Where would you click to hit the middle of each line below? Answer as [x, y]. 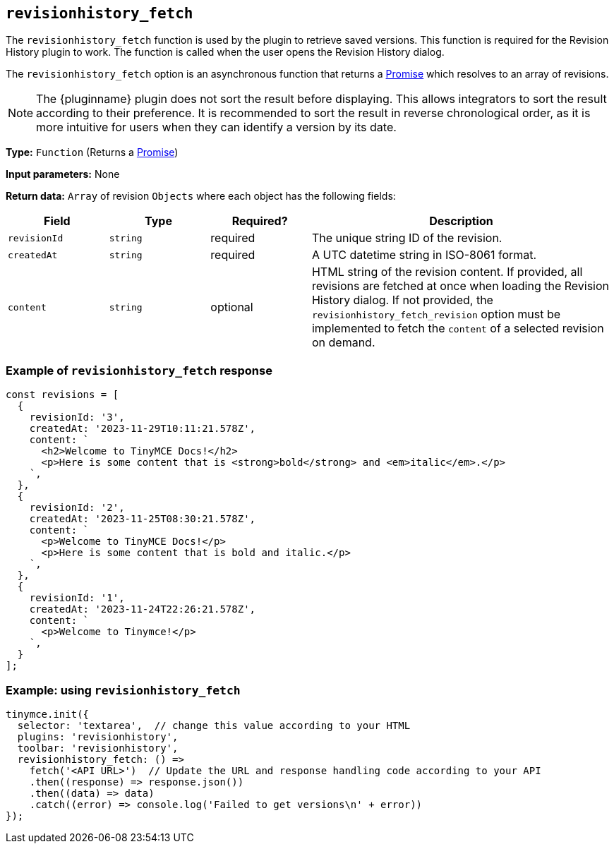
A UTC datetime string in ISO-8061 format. [424, 255]
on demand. [343, 343]
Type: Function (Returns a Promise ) [92, 152]
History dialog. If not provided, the [402, 300]
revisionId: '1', [77, 598]
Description [461, 221]
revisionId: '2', [77, 508]
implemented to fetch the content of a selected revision [458, 329]
